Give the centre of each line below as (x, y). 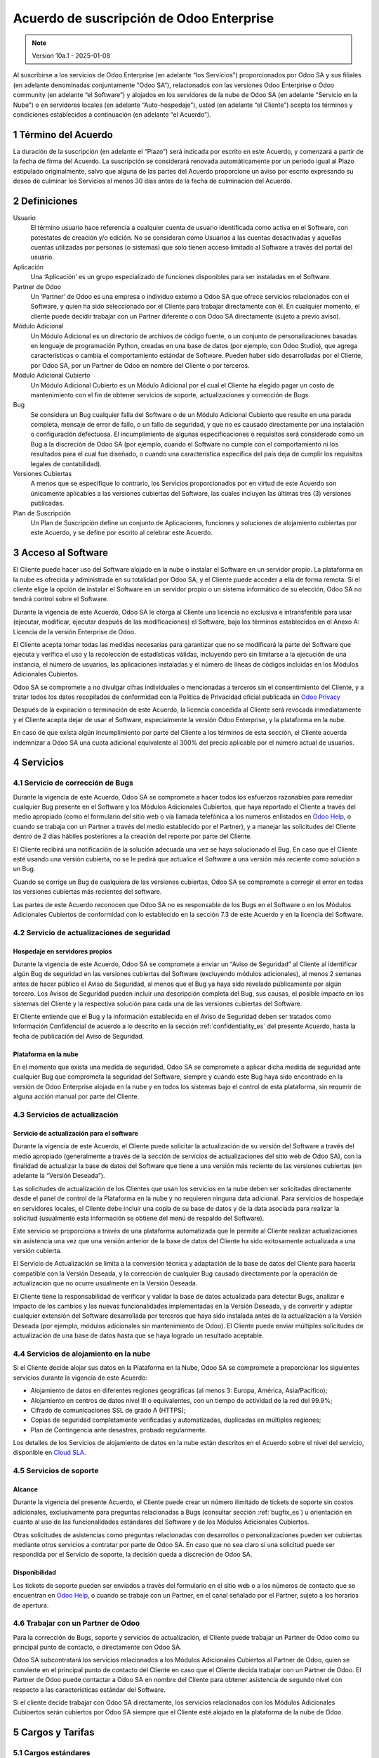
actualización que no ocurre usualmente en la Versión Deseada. (105, 1283)
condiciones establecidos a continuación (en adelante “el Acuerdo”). (112, 114)
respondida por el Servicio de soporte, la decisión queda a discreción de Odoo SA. (133, 1555)
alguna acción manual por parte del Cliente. (76, 1096)
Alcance (26, 1489)
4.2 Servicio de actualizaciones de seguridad (92, 932)
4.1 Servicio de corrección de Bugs (73, 783)
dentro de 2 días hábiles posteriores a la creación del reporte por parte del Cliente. (133, 836)
